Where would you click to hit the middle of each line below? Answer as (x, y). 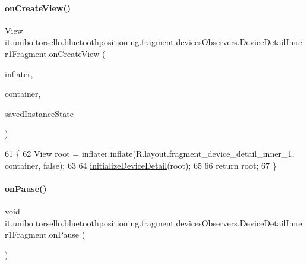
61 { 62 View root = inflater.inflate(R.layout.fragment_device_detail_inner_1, (150, 153)
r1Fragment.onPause (42, 234)
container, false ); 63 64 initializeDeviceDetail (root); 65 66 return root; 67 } (141, 165)
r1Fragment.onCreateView (52, 53)
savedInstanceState (39, 113)
